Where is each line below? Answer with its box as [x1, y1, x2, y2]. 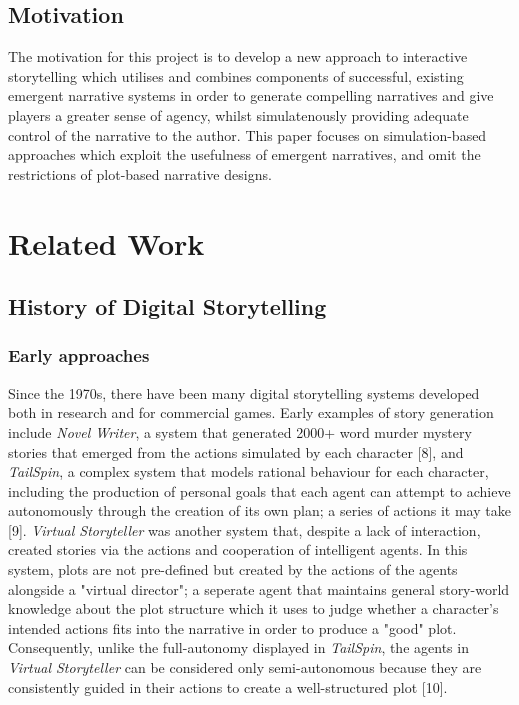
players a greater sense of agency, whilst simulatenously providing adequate [8, 104, 469, 125]
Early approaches [8, 343, 150, 368]
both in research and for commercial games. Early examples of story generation [8, 402, 494, 423]
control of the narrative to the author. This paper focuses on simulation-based [8, 124, 487, 145]
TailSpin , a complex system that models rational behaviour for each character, [8, 461, 489, 482]
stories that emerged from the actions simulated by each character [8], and [8, 441, 464, 462]
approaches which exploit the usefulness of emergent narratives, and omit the [8, 144, 481, 165]
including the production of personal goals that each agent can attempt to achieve [8, 480, 511, 501]
